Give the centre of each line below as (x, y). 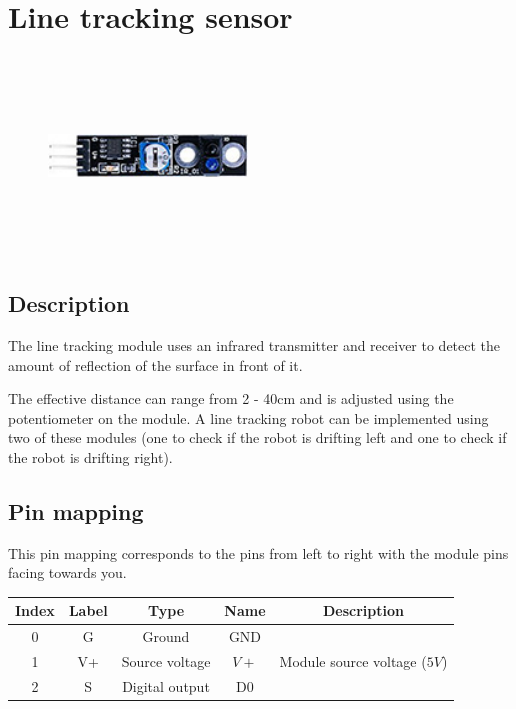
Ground (166, 636)
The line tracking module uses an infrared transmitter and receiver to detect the (254, 344)
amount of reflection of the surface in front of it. (155, 364)
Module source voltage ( (353, 661)
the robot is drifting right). (90, 456)
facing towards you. (67, 572)
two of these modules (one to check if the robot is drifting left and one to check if (257, 437)
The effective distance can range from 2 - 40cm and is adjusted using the (231, 398)
